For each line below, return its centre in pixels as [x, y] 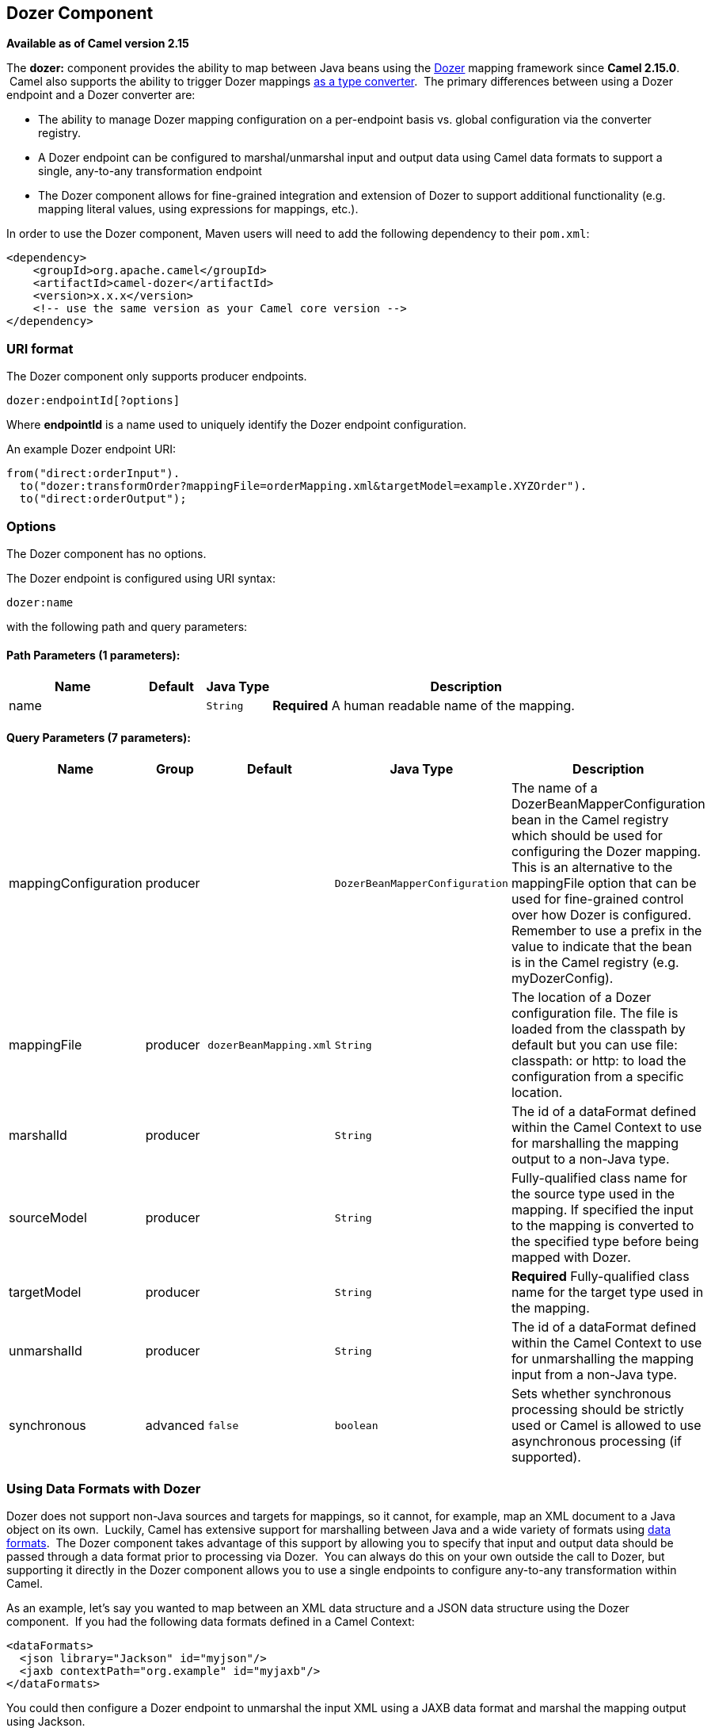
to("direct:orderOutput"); [103, 499]
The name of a [554, 788]
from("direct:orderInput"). [93, 474]
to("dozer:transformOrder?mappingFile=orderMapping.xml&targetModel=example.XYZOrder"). [303, 486]
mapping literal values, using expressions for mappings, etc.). [198, 209]
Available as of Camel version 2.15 [98, 44]
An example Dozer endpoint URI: [91, 449]
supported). [546, 1457]
